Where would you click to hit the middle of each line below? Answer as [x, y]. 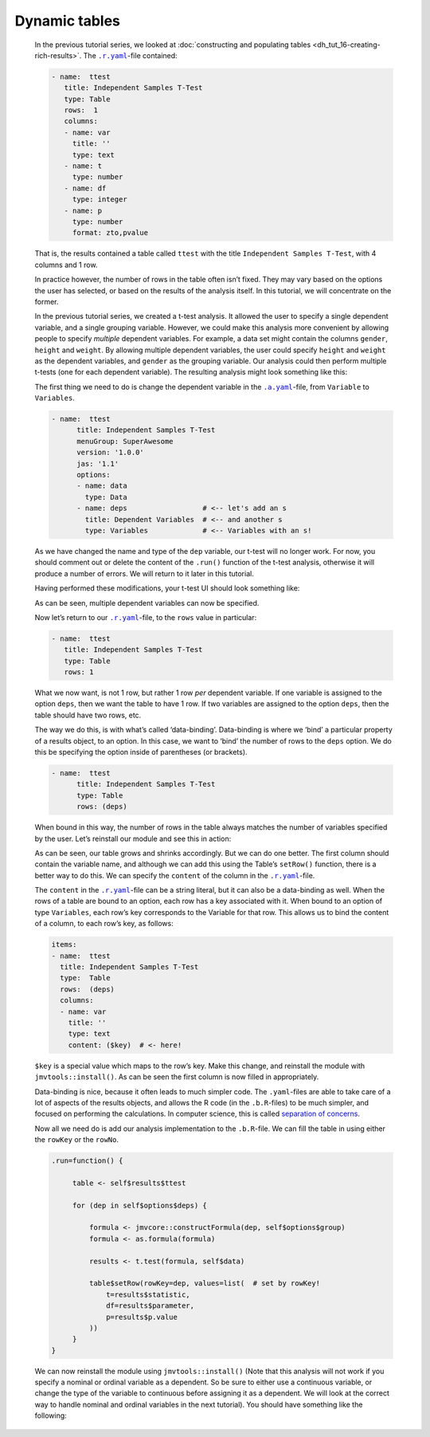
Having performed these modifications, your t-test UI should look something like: [167, 588]
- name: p [83, 210]
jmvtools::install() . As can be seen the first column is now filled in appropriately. [177, 1077]
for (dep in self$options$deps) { [139, 1205]
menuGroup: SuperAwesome [125, 441]
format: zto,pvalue [110, 233]
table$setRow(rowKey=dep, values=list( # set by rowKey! [205, 1284]
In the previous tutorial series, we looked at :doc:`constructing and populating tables [173, 45]
